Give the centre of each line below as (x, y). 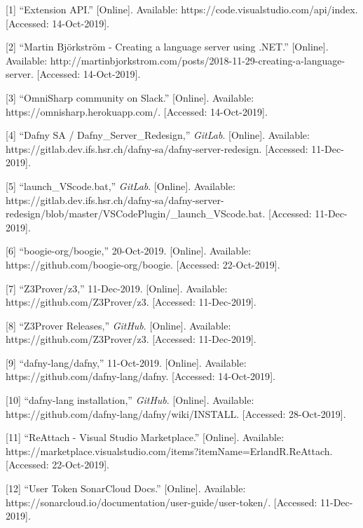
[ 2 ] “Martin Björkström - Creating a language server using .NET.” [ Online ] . (167, 47)
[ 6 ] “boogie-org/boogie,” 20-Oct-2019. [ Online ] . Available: (129, 251)
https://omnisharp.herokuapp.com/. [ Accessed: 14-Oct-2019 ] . (137, 111)
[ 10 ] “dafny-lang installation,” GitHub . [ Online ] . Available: (130, 400)
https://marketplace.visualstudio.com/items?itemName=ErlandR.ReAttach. (169, 451)
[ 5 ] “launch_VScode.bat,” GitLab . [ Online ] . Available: (121, 185)
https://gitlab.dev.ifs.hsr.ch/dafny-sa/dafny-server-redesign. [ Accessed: (157, 148)
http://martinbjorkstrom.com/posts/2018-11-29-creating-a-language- (198, 60)
